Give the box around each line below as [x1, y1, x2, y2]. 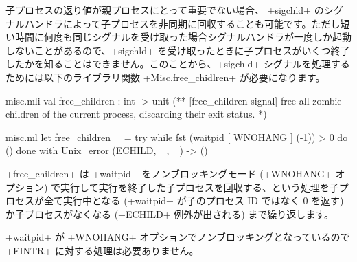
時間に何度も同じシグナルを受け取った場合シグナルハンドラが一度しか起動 [14, 30, 352, 44]
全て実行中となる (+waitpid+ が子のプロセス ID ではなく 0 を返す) [43, 193, 344, 208]
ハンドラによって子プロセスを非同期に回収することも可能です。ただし [24, 16, 341, 30]
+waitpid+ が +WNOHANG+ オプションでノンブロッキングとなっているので [5, 230, 350, 244]
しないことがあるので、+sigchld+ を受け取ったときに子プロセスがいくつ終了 [5, 43, 350, 57]
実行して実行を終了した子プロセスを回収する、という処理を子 [60, 179, 339, 194]
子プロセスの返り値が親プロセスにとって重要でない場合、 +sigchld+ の [5, 3, 324, 17]
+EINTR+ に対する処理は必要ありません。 [5, 243, 199, 257]
